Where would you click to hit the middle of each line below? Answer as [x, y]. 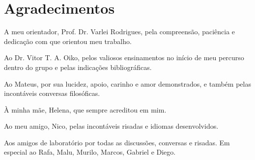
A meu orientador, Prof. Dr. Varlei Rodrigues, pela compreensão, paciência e [120, 32]
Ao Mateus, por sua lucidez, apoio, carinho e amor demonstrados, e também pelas [127, 83]
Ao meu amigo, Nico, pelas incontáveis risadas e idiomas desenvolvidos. [111, 126]
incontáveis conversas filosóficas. [52, 93]
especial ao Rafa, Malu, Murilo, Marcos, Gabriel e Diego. [90, 152]
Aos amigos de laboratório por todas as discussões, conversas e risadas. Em [117, 142]
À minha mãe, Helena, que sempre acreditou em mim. [85, 109]
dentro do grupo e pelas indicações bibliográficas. [78, 67]
